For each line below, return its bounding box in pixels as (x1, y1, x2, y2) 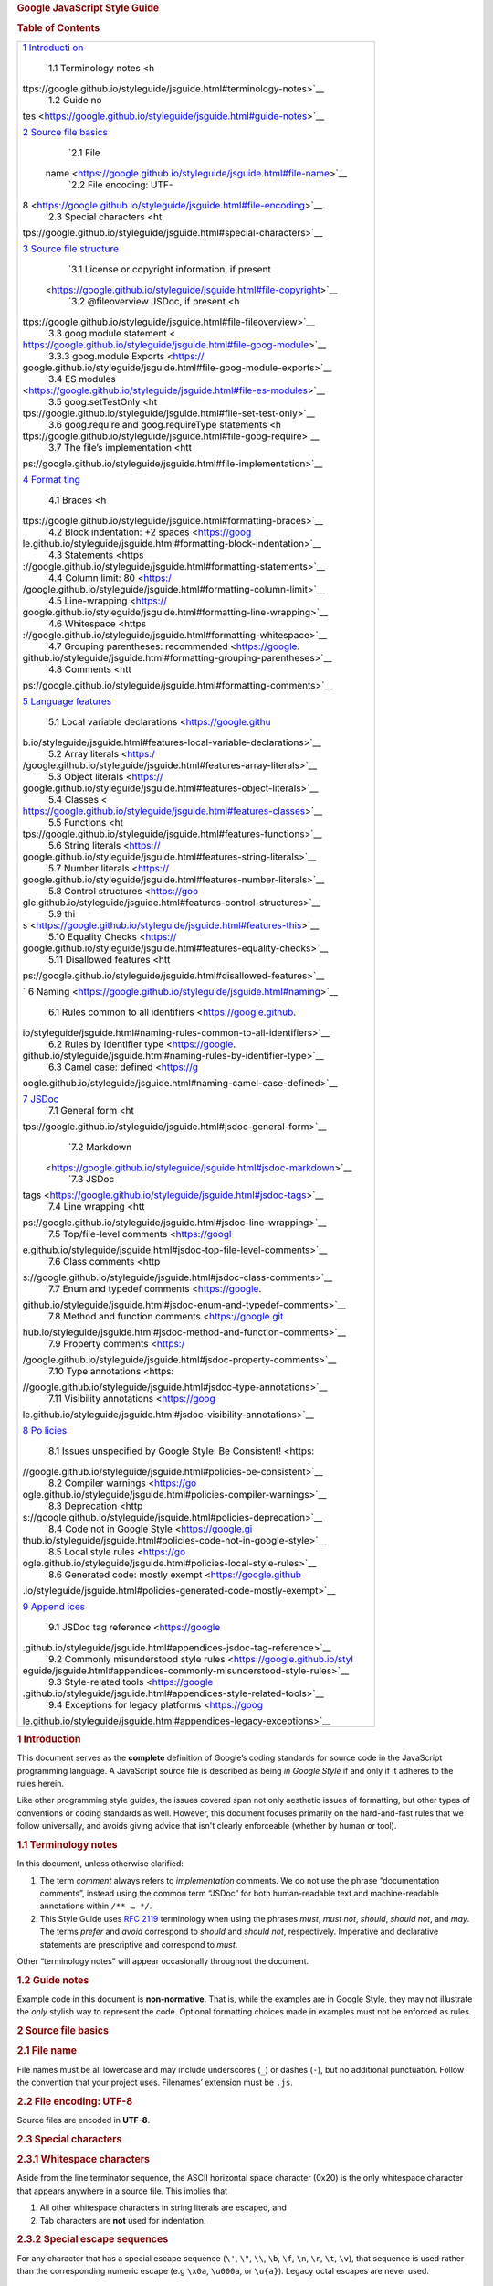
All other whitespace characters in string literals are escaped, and (39, 2202, 288, 2213)
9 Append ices (22, 1600, 86, 1613)
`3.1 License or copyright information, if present (68, 262, 271, 275)
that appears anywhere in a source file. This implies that (16, 2185, 228, 2196)
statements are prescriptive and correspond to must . (39, 1939, 238, 1950)
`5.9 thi (45, 907, 76, 920)
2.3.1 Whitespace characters (16, 2153, 151, 2166)
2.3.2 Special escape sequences (16, 2233, 169, 2246)
